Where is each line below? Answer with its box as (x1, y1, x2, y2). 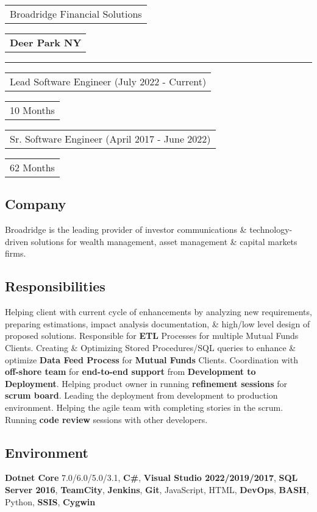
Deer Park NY (10, 35, 82, 49)
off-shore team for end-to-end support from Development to (5, 365, 256, 378)
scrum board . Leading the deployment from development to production (5, 389, 278, 402)
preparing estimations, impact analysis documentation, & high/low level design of (5, 317, 310, 330)
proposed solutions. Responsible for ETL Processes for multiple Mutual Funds (5, 329, 299, 342)
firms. (5, 247, 26, 260)
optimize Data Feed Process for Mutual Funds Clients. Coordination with (5, 353, 298, 366)
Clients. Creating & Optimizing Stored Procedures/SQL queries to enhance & (5, 341, 296, 354)
